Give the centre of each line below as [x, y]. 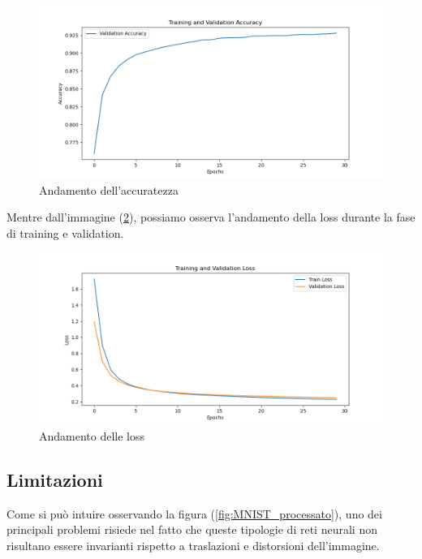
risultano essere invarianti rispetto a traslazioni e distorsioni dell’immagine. [193, 545]
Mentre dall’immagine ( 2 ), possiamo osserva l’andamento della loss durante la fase [211, 217]
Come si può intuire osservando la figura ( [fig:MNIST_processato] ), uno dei [194, 513]
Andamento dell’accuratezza [109, 189]
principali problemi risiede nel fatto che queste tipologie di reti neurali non [192, 529]
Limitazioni [55, 479]
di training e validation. [65, 232]
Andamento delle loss [92, 435]
